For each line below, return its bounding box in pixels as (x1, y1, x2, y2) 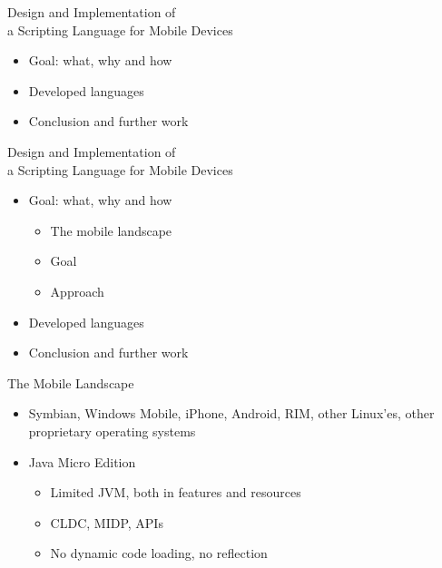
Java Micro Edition (28, 452, 136, 471)
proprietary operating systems (28, 421, 196, 440)
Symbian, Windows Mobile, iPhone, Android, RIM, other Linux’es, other (28, 404, 435, 423)
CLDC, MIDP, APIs (50, 513, 163, 532)
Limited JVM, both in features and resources (50, 483, 301, 502)
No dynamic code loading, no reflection (50, 544, 268, 563)
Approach (50, 281, 104, 300)
